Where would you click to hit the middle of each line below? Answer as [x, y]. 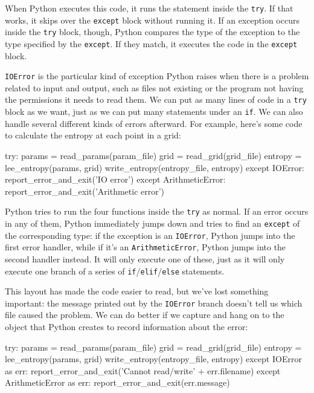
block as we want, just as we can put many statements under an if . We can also [154, 112]
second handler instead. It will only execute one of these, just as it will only [145, 258]
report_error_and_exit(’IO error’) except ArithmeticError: [115, 179]
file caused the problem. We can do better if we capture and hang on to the [145, 315]
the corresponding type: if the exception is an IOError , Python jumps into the [150, 235]
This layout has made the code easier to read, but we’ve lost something [137, 291]
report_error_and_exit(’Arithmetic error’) [85, 191]
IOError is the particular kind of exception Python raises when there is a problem [157, 76]
